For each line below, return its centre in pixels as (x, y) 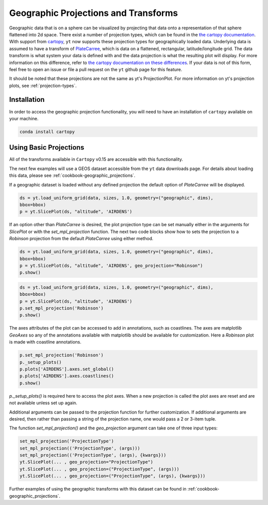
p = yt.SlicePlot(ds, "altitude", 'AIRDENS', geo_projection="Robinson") (111, 265)
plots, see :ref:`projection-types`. (43, 85)
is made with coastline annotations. (45, 342)
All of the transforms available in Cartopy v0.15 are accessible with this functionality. (96, 160)
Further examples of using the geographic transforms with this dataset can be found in (98, 489)
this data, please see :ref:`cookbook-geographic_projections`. (72, 175)
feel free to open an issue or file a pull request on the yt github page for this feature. (96, 69)
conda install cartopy (47, 131)
